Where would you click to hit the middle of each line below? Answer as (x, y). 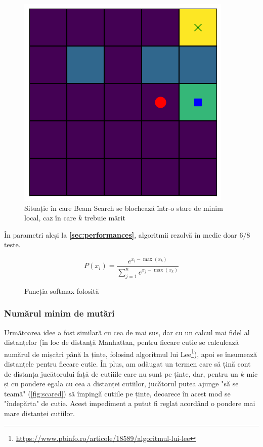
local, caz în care (50, 218)
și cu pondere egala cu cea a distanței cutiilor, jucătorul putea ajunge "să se (121, 384)
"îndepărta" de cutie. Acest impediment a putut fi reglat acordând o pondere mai (130, 403)
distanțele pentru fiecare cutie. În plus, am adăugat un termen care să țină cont (127, 364)
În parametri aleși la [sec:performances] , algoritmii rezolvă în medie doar (121, 234)
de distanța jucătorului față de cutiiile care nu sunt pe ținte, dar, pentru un (121, 373)
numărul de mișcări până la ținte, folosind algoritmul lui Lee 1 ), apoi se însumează (130, 353)
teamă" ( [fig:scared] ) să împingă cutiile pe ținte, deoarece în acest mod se (117, 393)
